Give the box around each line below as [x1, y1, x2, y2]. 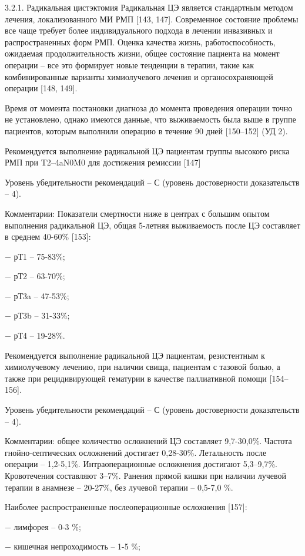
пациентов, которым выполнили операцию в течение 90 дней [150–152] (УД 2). [5, 124, 288, 137]
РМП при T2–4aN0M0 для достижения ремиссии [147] [5, 156, 201, 168]
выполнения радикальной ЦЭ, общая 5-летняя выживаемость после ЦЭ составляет [5, 219, 301, 231]
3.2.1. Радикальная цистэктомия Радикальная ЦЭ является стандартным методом [5, 1, 293, 13]
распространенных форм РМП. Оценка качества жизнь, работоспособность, [5, 35, 276, 48]
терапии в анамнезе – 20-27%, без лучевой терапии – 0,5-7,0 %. [5, 481, 233, 493]
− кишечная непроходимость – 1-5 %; [5, 540, 140, 552]
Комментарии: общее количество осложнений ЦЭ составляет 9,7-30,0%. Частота [5, 435, 292, 447]
